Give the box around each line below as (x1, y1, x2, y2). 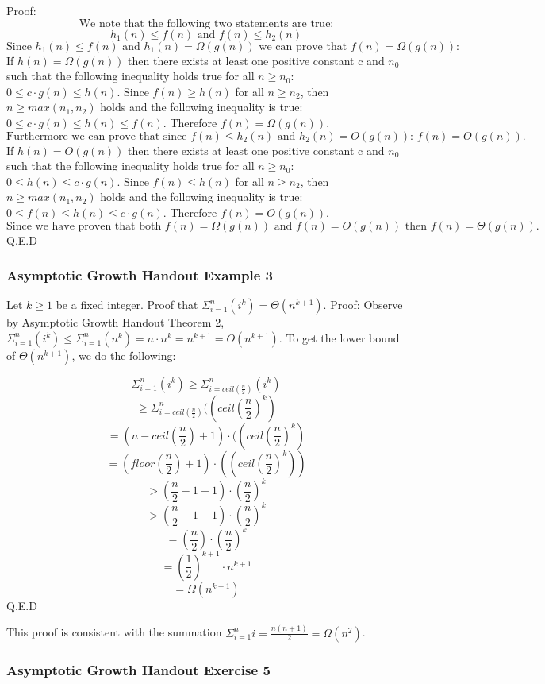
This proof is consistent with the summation (6, 624, 222, 640)
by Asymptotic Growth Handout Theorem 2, (6, 314, 225, 330)
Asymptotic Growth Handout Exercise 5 (6, 659, 271, 679)
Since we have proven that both (6, 220, 162, 232)
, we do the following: (71, 346, 176, 363)
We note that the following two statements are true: (79, 17, 334, 29)
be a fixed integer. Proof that (56, 296, 198, 313)
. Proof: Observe (323, 296, 403, 313)
